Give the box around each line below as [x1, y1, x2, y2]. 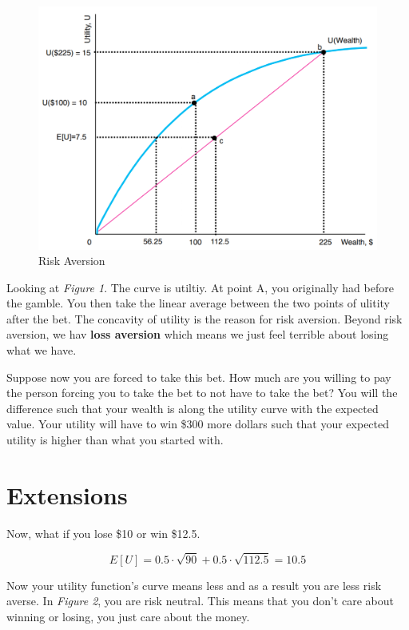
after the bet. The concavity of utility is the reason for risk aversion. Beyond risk [6, 310, 403, 327]
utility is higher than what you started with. [6, 431, 224, 448]
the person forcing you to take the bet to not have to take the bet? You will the [6, 384, 398, 401]
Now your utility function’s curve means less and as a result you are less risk [6, 576, 382, 593]
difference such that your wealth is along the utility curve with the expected [6, 399, 379, 416]
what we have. [6, 342, 77, 359]
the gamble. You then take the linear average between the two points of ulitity [6, 295, 391, 311]
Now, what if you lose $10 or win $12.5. [6, 524, 201, 541]
